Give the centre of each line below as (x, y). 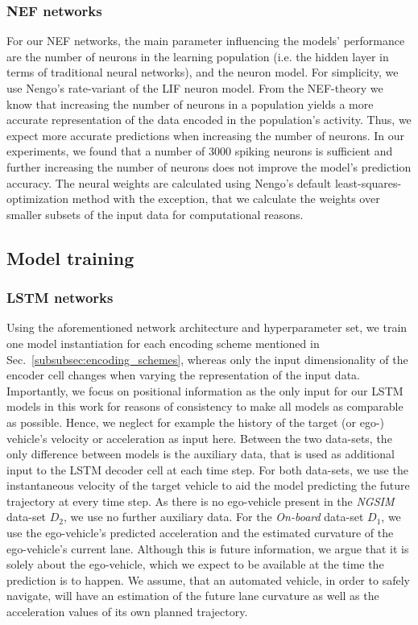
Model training (70, 257)
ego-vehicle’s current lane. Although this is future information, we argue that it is (208, 548)
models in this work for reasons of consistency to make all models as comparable (205, 406)
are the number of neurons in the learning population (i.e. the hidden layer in (198, 56)
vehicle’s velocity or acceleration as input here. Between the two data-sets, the (199, 438)
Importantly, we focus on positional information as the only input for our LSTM (205, 390)
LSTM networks (60, 298)
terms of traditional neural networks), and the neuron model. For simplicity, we (203, 72)
